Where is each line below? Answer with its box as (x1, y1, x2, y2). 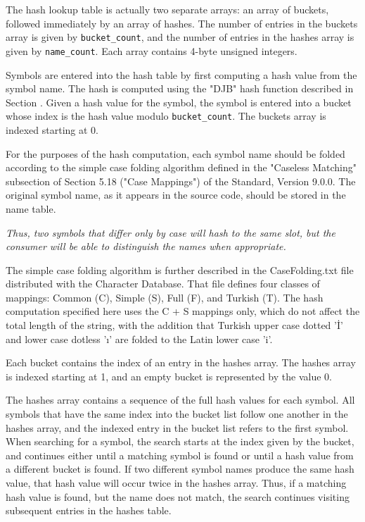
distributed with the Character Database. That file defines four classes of (6, 276, 320, 291)
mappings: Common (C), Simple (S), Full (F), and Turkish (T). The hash (6, 290, 324, 304)
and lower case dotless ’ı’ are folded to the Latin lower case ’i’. (6, 331, 273, 346)
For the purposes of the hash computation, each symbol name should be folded (6, 146, 345, 161)
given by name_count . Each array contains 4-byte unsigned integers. (6, 43, 297, 58)
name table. (6, 201, 56, 216)
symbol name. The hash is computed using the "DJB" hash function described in (6, 81, 354, 96)
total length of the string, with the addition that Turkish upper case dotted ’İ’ (6, 318, 343, 333)
